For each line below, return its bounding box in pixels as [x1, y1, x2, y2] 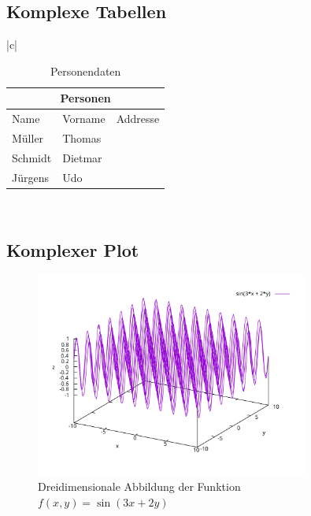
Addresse [116, 110, 160, 127]
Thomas [62, 130, 102, 147]
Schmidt [12, 149, 52, 165]
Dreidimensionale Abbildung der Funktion [38, 478, 241, 495]
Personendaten [50, 62, 121, 79]
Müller [12, 130, 44, 147]
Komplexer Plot [6, 237, 139, 262]
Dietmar [62, 149, 102, 165]
